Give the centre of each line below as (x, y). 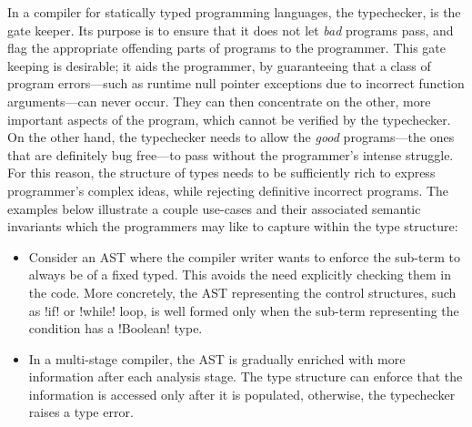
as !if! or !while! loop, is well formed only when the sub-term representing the (244, 310)
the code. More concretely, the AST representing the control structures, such (242, 292)
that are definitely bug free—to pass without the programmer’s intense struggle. (231, 154)
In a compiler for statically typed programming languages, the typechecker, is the (234, 12)
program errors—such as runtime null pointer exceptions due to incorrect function (236, 83)
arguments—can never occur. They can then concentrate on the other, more (219, 101)
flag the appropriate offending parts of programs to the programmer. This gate (227, 48)
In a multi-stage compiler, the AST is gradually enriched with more (217, 358)
